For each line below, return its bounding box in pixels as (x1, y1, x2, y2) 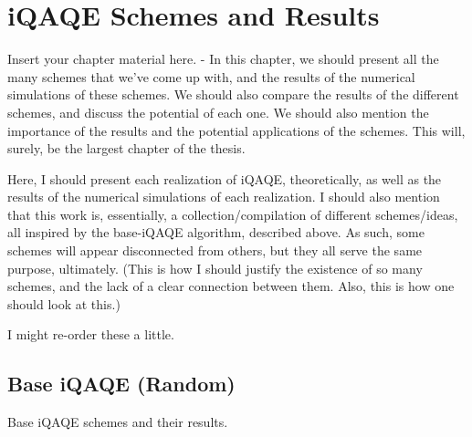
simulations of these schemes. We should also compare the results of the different (7, 85, 459, 104)
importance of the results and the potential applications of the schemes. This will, (7, 120, 466, 140)
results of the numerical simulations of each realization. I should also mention (7, 187, 440, 206)
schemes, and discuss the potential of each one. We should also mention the (7, 102, 429, 121)
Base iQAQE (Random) (7, 369, 236, 398)
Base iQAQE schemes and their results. (7, 412, 228, 432)
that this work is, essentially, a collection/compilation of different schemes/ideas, (7, 204, 458, 224)
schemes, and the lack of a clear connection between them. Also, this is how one (7, 276, 455, 296)
